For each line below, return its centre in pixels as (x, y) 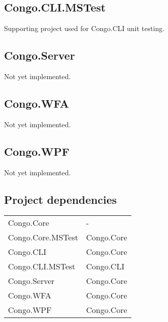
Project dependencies (60, 199)
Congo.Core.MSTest (43, 237)
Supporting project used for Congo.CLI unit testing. (84, 28)
